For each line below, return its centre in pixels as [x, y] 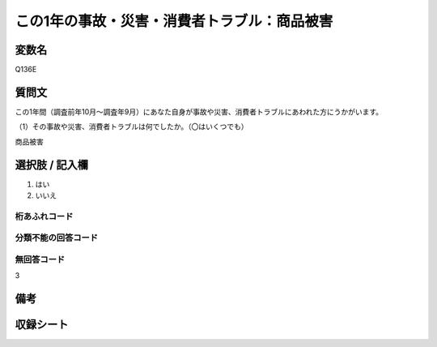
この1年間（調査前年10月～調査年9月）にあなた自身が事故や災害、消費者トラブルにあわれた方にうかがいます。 [199, 111]
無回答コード [40, 259]
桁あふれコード [44, 216]
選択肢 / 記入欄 [52, 165]
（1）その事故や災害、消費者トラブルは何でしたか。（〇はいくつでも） [132, 126]
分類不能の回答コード [57, 238]
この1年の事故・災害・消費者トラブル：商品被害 [174, 21]
